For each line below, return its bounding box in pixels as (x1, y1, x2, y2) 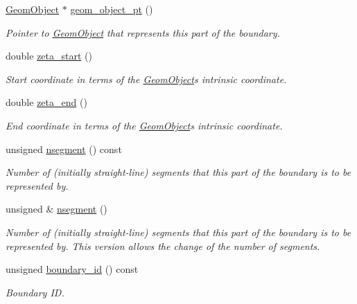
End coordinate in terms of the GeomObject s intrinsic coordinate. (6, 118, 283, 132)
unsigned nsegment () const (6, 141, 122, 156)
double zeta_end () (6, 95, 87, 109)
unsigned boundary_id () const (6, 262, 139, 276)
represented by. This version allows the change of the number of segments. (6, 238, 320, 253)
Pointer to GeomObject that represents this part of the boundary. (6, 25, 280, 39)
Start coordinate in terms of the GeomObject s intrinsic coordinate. (6, 71, 287, 86)
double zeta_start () (6, 48, 92, 63)
